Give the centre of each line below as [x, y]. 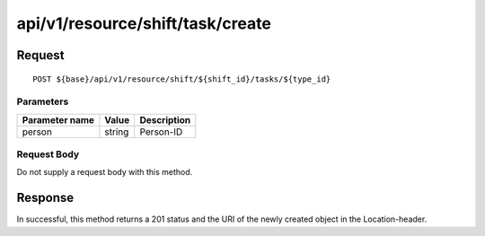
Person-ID [161, 132]
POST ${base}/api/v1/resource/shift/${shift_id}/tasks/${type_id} [182, 79]
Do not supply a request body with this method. [105, 172]
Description [165, 119]
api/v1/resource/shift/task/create [144, 23]
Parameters [43, 101]
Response [45, 198]
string [117, 132]
